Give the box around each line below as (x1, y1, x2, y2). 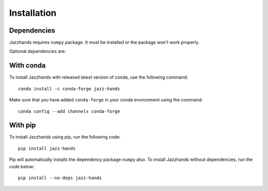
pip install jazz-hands (18, 145, 76, 151)
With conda (9, 61, 46, 70)
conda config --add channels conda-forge (18, 108, 120, 114)
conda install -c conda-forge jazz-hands (18, 86, 120, 92)
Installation (9, 7, 57, 18)
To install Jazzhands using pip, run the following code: (9, 134, 121, 140)
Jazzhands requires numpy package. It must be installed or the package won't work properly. (9, 40, 200, 46)
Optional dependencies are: (9, 48, 66, 54)
